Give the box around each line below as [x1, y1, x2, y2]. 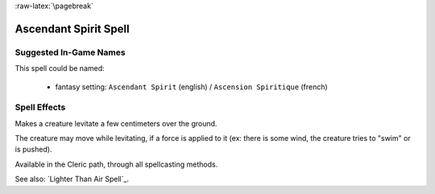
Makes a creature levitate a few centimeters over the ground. [14, 118, 217, 128]
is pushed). [14, 145, 52, 155]
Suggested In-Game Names [14, 47, 126, 58]
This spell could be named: [14, 64, 105, 73]
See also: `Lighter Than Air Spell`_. [14, 174, 129, 184]
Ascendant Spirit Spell [14, 22, 130, 35]
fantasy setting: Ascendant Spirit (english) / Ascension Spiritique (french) [55, 81, 328, 92]
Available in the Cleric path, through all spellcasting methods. [14, 159, 218, 169]
